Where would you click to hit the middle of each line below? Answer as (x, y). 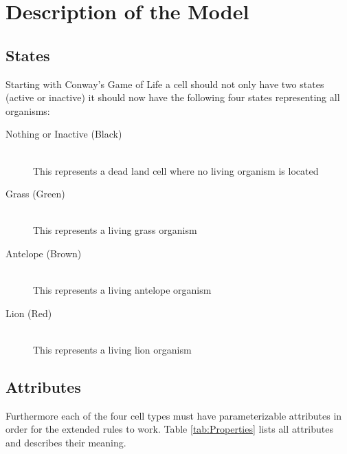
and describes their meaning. (66, 442)
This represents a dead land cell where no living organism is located (176, 170)
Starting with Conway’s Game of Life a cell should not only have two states (165, 84)
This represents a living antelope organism (122, 290)
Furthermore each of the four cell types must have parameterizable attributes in (174, 415)
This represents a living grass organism (115, 230)
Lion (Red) (29, 313)
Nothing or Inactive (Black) (64, 134)
